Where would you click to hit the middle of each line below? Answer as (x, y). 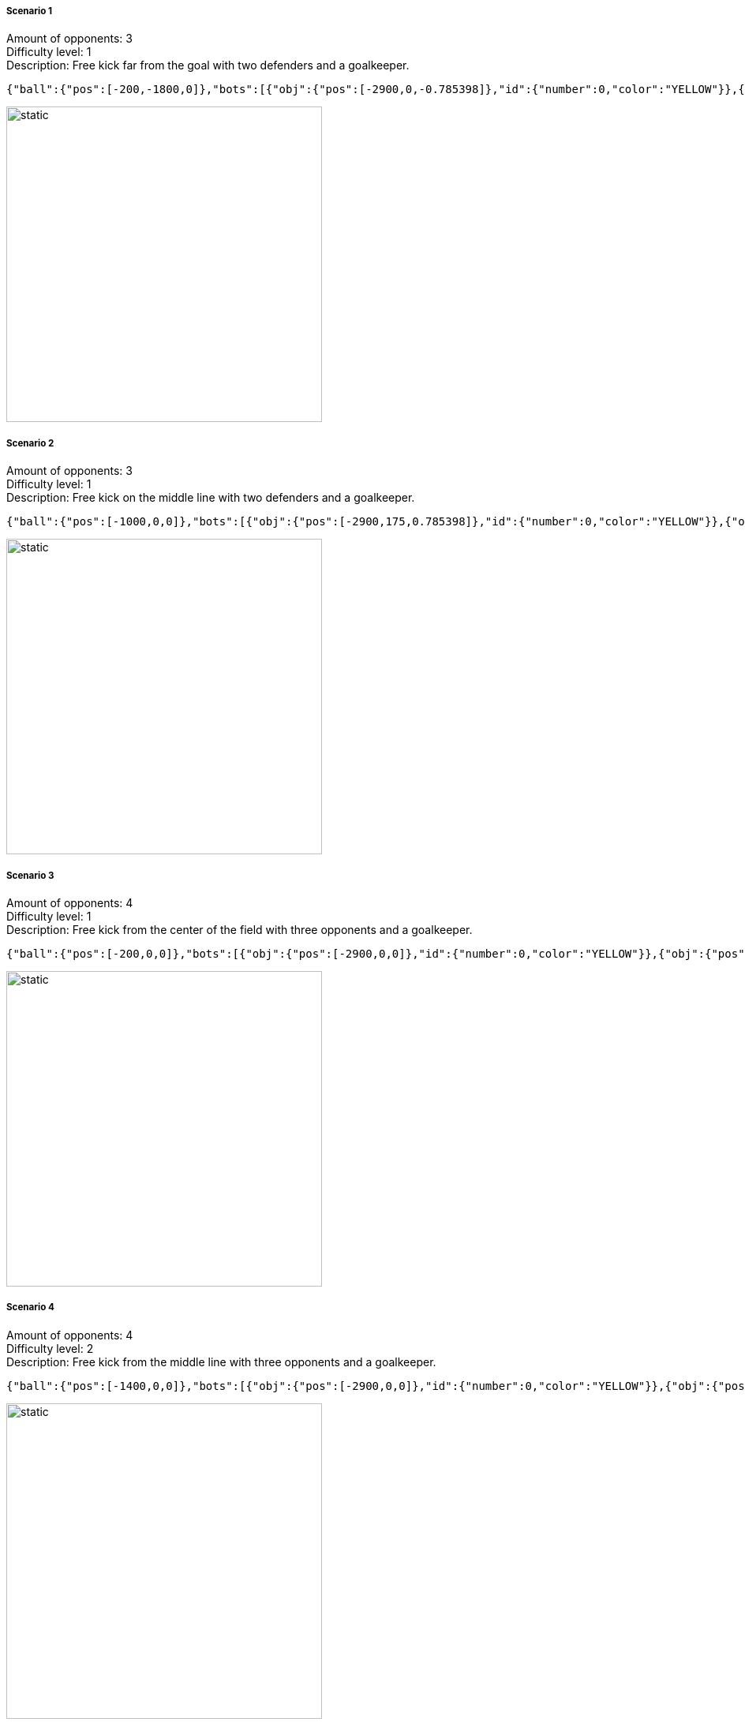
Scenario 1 (30, 11)
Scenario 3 (30, 875)
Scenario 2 (30, 443)
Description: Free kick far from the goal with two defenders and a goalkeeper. (208, 65)
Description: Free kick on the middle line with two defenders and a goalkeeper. (211, 498)
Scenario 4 (30, 1307)
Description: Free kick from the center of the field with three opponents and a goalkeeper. (240, 929)
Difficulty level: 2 (50, 1348)
